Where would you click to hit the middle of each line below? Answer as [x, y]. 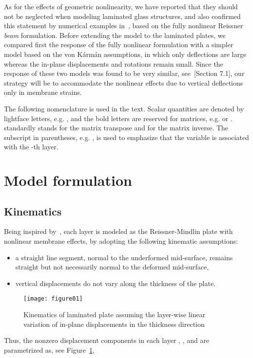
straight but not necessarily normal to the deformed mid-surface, [112, 267]
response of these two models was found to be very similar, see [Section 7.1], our [124, 73]
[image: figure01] [53, 299]
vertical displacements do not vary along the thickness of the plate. [116, 283]
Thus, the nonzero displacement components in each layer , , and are [107, 340]
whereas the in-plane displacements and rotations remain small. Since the [114, 63]
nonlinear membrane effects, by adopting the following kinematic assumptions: [121, 241]
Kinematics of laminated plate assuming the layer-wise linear [114, 314]
